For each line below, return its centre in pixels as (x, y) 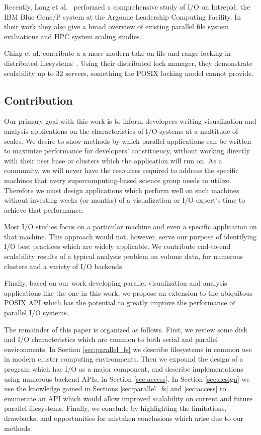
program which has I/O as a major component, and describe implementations (124, 369)
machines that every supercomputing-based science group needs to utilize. (118, 180)
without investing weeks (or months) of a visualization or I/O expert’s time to (125, 200)
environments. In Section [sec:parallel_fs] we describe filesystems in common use (128, 349)
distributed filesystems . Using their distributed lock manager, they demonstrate (128, 63)
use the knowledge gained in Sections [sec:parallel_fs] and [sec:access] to (115, 388)
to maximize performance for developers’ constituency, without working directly (127, 151)
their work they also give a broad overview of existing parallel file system (116, 26)
